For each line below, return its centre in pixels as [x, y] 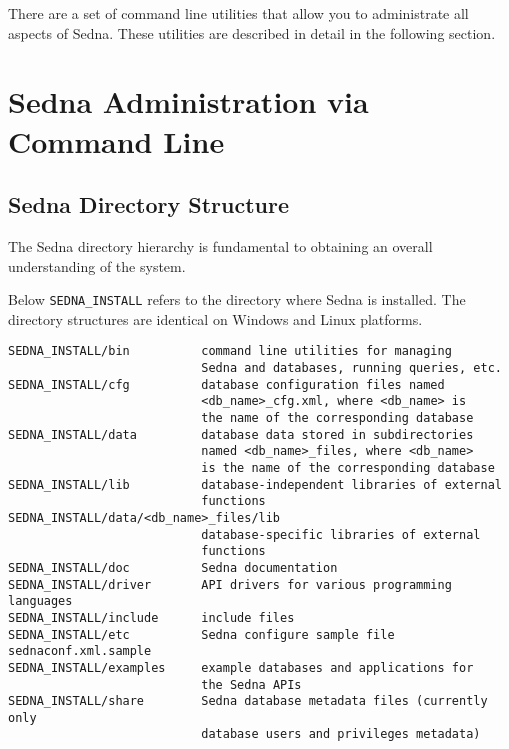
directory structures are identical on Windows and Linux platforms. [215, 318]
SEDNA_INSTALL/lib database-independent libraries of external [255, 484]
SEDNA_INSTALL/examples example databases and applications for [241, 667]
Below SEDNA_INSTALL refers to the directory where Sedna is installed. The [237, 299]
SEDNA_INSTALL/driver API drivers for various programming [230, 584]
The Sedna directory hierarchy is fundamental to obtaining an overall [220, 245]
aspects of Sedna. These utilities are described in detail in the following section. [252, 32]
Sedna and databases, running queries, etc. [351, 368]
